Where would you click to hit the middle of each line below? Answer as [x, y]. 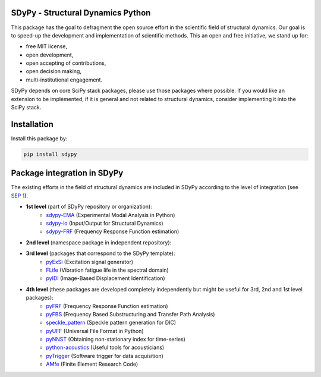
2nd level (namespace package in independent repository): [99, 242]
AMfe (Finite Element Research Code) [92, 364]
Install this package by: [39, 138]
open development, [50, 55]
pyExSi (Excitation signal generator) [90, 262]
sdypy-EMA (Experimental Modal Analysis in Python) [111, 215]
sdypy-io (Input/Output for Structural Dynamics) [105, 223]
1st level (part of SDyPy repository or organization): [89, 207]
